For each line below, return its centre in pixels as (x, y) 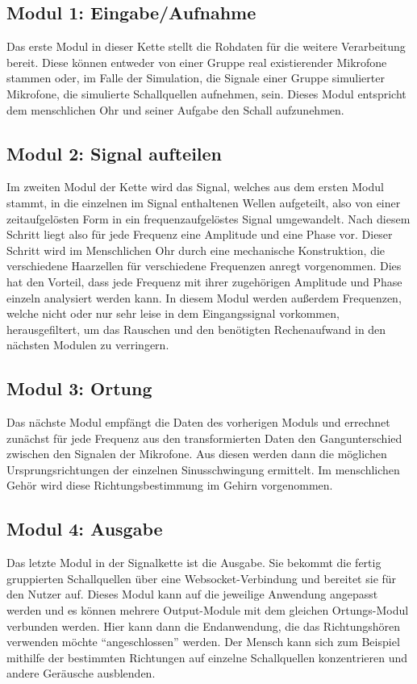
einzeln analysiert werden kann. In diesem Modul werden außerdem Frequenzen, (204, 297)
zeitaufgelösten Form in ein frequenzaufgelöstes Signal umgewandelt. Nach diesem (208, 218)
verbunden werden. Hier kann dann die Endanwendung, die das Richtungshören (204, 626)
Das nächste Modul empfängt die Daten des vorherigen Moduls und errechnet (198, 422)
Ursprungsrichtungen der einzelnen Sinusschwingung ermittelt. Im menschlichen (203, 469)
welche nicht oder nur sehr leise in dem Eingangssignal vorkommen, (173, 313)
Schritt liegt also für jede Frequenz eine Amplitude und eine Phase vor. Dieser (200, 234)
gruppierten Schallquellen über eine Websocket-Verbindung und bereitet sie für (202, 578)
